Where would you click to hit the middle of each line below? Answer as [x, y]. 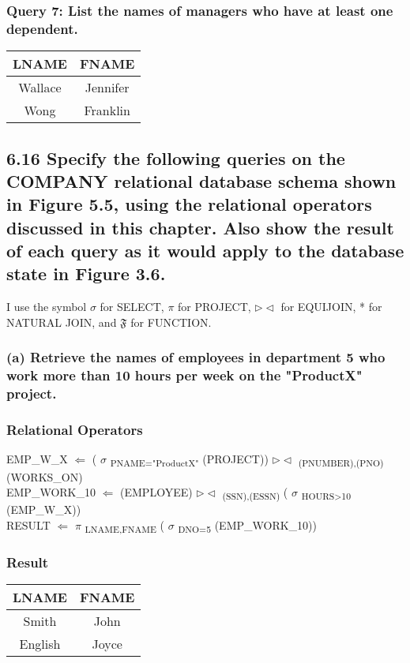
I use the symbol [47, 307]
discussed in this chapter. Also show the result [200, 227]
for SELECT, [132, 307]
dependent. [42, 28]
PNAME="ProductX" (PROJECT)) [189, 460]
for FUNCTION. [171, 322]
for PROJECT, [214, 307]
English [40, 644]
